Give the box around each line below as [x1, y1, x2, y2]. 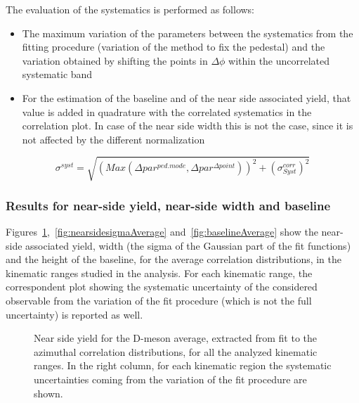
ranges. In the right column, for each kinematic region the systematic [34, 358, 332, 373]
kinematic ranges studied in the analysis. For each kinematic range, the [6, 265, 313, 280]
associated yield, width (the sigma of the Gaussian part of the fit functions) [25, 238, 351, 252]
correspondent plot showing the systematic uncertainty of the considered [6, 279, 318, 294]
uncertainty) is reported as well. [6, 307, 143, 321]
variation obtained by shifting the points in [22, 53, 208, 68]
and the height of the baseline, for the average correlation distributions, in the [6, 252, 342, 267]
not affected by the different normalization [22, 132, 205, 146]
